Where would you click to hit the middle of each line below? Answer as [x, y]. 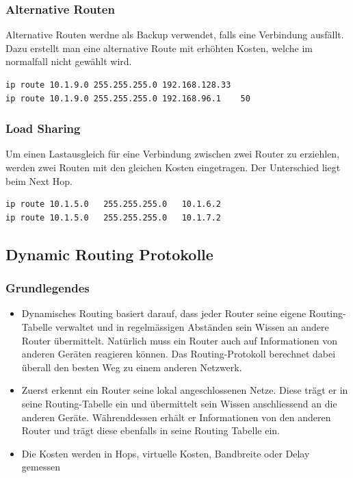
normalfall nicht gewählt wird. [69, 61]
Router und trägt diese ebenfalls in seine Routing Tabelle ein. [151, 430]
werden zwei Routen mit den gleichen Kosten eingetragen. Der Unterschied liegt [173, 167]
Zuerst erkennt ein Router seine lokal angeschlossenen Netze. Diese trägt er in [185, 390]
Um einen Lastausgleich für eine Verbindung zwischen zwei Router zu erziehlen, [173, 154]
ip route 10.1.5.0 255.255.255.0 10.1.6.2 [113, 204]
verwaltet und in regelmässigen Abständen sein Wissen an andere [192, 326]
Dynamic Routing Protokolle [109, 254]
